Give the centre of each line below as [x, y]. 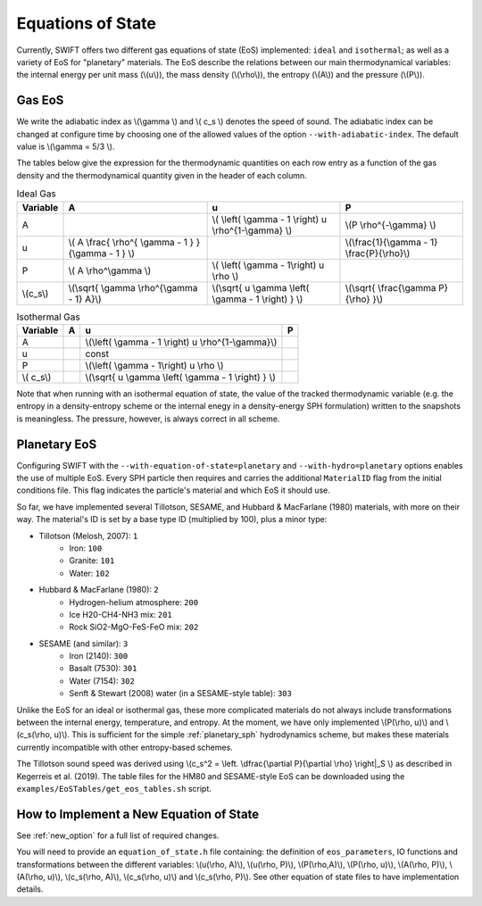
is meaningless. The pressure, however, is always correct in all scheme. [148, 419]
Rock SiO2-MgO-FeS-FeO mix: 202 [134, 627]
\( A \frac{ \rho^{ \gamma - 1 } [131, 242]
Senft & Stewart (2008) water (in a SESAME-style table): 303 [180, 694]
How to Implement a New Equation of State [138, 814]
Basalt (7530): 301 [103, 669]
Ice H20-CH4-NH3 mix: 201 [121, 614]
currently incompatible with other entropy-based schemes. [125, 747]
